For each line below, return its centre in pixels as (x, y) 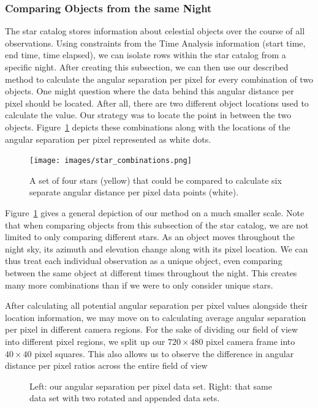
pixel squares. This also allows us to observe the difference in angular (164, 353)
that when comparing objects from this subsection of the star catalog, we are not (157, 225)
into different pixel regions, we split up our (85, 341)
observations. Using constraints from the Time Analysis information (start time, (155, 43)
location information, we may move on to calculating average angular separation (156, 317)
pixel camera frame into (251, 341)
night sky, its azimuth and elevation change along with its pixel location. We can (157, 248)
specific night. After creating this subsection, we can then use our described (147, 67)
